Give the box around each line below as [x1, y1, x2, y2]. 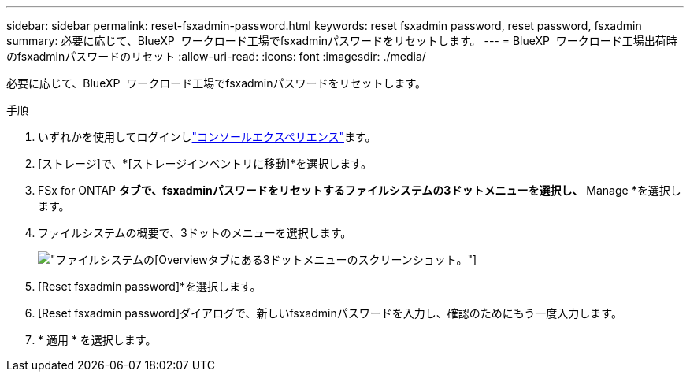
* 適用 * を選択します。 [38, 333, 157, 346]
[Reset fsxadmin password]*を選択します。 [38, 280, 262, 293]
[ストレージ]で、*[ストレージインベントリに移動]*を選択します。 [38, 157, 372, 170]
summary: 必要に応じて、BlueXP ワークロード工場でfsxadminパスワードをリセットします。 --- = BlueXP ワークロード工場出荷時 [6, 34, 677, 47]
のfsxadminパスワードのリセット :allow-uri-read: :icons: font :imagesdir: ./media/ [6, 50, 426, 63]
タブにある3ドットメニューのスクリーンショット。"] [207, 253, 477, 266]
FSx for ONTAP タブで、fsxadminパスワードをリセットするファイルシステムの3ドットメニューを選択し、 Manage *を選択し [38, 183, 681, 197]
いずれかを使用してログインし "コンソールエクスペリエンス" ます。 [38, 130, 377, 143]
